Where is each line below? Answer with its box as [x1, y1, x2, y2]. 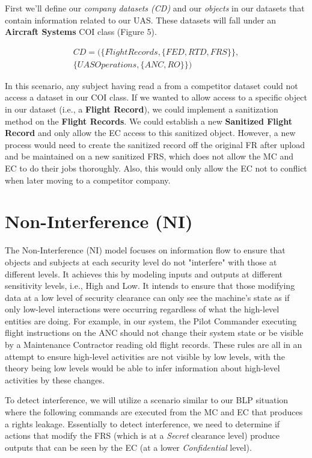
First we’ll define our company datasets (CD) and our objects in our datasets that [5, 2, 305, 14]
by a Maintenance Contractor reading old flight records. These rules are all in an [5, 338, 302, 351]
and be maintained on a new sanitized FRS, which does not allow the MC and [5, 150, 294, 162]
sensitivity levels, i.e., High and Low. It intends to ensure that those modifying [5, 279, 295, 292]
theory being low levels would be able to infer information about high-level [5, 362, 280, 374]
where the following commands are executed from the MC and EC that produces [5, 406, 303, 418]
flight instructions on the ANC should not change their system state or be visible [5, 326, 304, 339]
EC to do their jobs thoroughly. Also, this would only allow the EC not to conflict [5, 162, 307, 174]
